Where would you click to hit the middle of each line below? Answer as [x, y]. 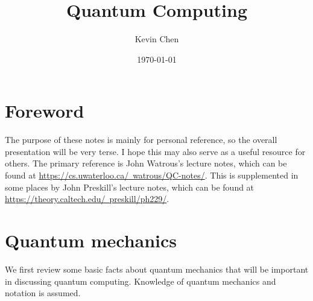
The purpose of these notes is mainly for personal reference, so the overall [141, 140]
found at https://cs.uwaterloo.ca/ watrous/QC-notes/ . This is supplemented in [152, 175]
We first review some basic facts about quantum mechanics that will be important [157, 269]
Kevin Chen [157, 39]
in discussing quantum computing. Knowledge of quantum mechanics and [141, 281]
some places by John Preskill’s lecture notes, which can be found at [130, 187]
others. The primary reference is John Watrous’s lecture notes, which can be [146, 163]
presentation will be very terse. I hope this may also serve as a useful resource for [155, 151]
